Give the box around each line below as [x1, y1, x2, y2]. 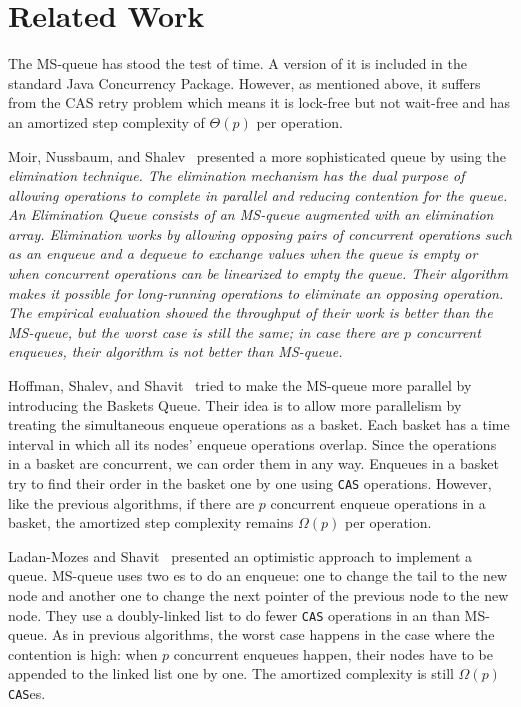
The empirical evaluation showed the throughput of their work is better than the [8, 302, 493, 323]
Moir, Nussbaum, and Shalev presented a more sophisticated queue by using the [8, 145, 506, 166]
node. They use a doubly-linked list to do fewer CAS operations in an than [8, 604, 460, 625]
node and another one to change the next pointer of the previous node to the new [8, 585, 509, 606]
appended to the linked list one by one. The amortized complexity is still [8, 663, 454, 684]
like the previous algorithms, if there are [8, 492, 255, 513]
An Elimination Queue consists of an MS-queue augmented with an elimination [8, 204, 494, 225]
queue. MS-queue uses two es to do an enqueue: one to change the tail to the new [8, 565, 508, 586]
